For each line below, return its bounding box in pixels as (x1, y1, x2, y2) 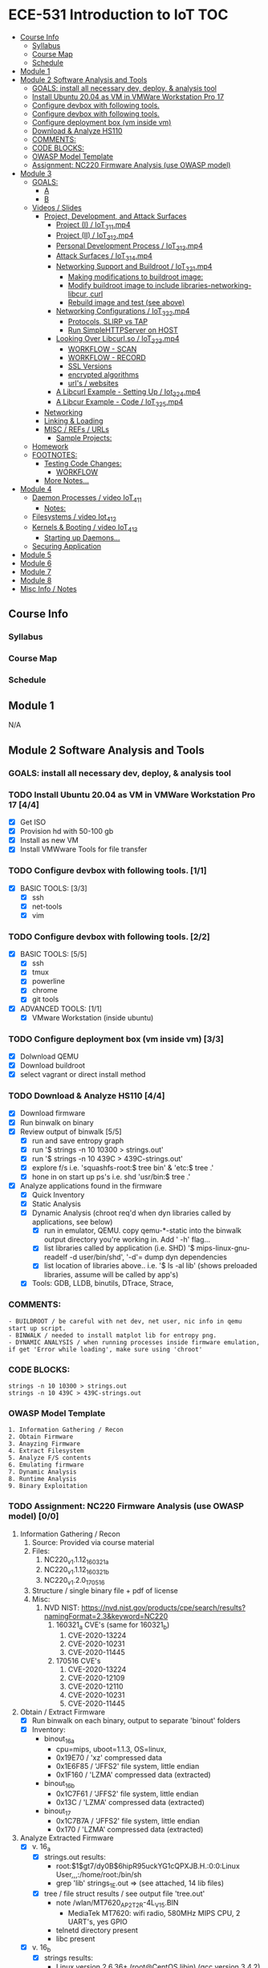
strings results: (43, 1953, 94, 1962)
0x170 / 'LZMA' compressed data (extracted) (55, 1824, 204, 1835)
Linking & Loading (43, 416, 104, 426)
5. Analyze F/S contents (8, 1454, 91, 1462)
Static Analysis (31, 1199, 82, 1209)
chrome (31, 986, 58, 995)
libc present (55, 1933, 95, 1943)
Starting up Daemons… (43, 532, 120, 543)
